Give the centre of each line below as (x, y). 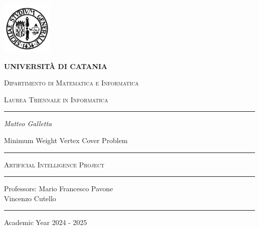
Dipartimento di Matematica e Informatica (71, 83)
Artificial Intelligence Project (54, 164)
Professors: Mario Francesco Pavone (59, 189)
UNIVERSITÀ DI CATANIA (56, 66)
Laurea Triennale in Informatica (56, 99)
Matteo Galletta (28, 123)
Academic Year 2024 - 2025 (46, 222)
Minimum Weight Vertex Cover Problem (66, 140)
